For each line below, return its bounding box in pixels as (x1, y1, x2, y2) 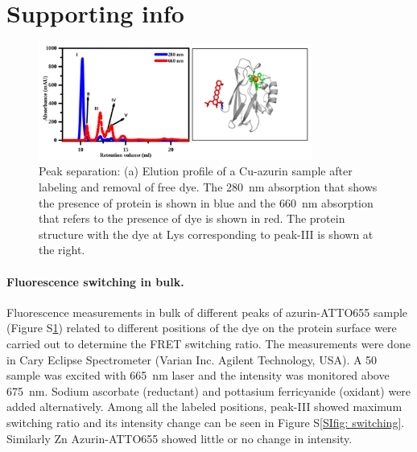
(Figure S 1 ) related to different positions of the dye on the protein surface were (6, 319, 397, 336)
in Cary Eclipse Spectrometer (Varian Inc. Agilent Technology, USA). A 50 (6, 351, 378, 368)
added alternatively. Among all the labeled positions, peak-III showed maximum (6, 398, 403, 415)
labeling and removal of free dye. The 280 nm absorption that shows (39, 179, 378, 195)
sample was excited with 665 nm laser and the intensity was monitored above (6, 367, 390, 384)
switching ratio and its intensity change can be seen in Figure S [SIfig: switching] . (6, 413, 405, 430)
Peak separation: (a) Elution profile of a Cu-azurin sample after (39, 162, 353, 179)
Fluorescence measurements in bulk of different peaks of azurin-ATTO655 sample (6, 303, 408, 320)
